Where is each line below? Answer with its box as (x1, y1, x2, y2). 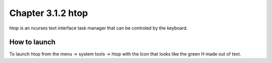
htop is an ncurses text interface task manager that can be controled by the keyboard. (9, 25, 188, 31)
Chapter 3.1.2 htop (9, 7, 88, 18)
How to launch (9, 38, 55, 46)
